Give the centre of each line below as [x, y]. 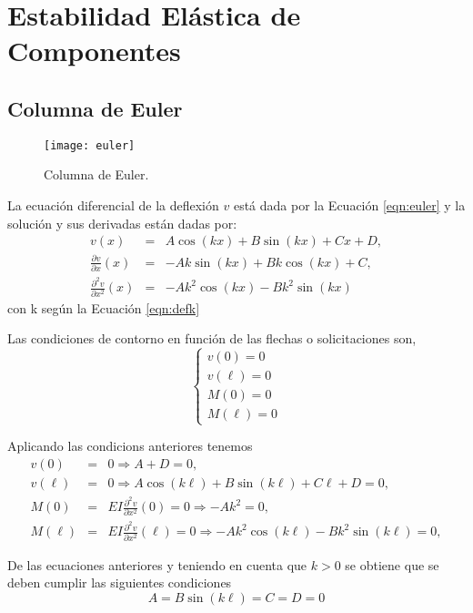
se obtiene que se [392, 564]
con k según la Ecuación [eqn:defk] [104, 307]
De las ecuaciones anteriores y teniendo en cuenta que [157, 564]
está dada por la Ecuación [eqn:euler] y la [349, 205]
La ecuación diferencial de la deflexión [113, 205]
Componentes [94, 51]
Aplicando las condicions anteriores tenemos [130, 446]
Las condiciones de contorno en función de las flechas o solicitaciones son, [212, 338]
